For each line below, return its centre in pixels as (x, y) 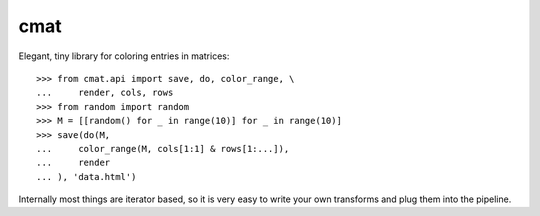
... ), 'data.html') (86, 176)
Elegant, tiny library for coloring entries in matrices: (124, 56)
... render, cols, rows (105, 93)
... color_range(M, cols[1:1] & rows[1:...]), (163, 148)
